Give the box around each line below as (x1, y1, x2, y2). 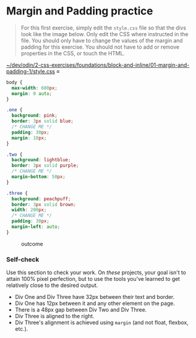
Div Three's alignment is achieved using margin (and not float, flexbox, (14, 319, 189, 326)
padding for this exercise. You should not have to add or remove (20, 43, 180, 51)
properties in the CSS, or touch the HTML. (20, 49, 125, 57)
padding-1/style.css (6, 67, 55, 75)
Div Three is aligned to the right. (14, 313, 95, 320)
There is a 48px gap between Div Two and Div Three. (14, 306, 147, 313)
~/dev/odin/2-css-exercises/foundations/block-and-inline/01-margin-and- (6, 61, 190, 69)
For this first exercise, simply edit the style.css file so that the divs (20, 24, 186, 31)
